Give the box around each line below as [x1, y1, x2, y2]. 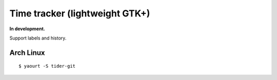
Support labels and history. [9, 35, 67, 41]
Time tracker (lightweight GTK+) [9, 8, 150, 19]
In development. [9, 26, 46, 32]
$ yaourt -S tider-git [18, 63, 76, 69]
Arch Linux [9, 48, 46, 57]
